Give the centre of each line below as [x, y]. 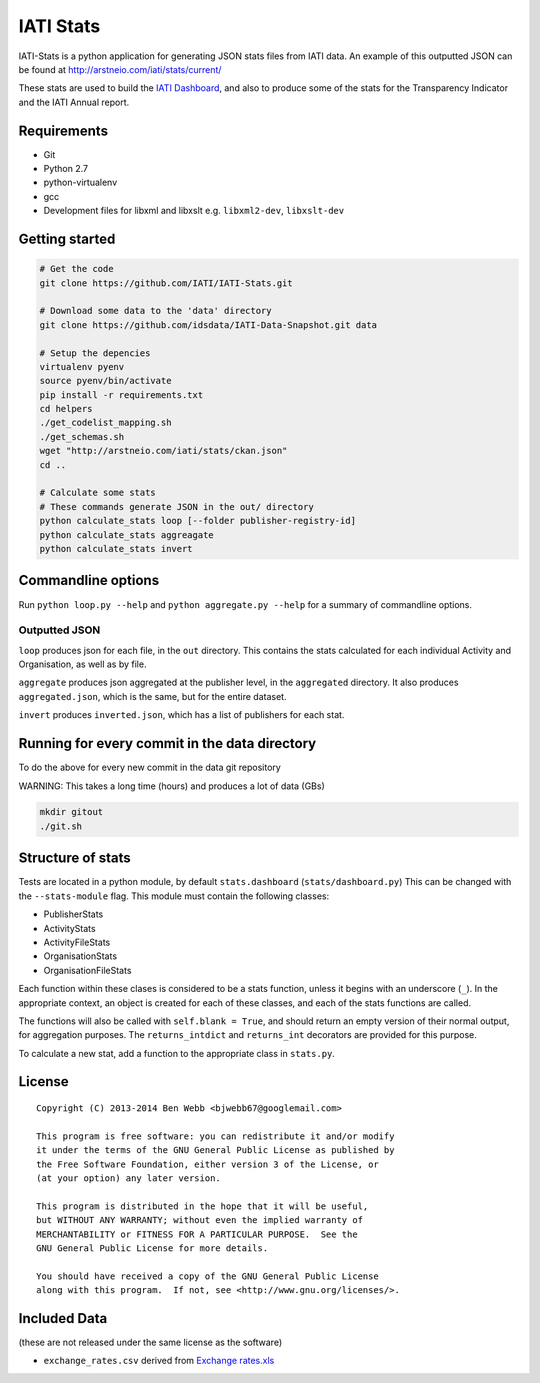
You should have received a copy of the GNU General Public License [207, 1276]
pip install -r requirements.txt [121, 394]
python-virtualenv [80, 182]
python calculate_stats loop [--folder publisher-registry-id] [198, 521]
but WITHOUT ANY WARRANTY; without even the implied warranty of [200, 1220]
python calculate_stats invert [116, 548]
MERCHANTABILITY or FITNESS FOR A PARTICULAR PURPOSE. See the [197, 1234]
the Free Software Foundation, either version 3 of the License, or [207, 1164]
